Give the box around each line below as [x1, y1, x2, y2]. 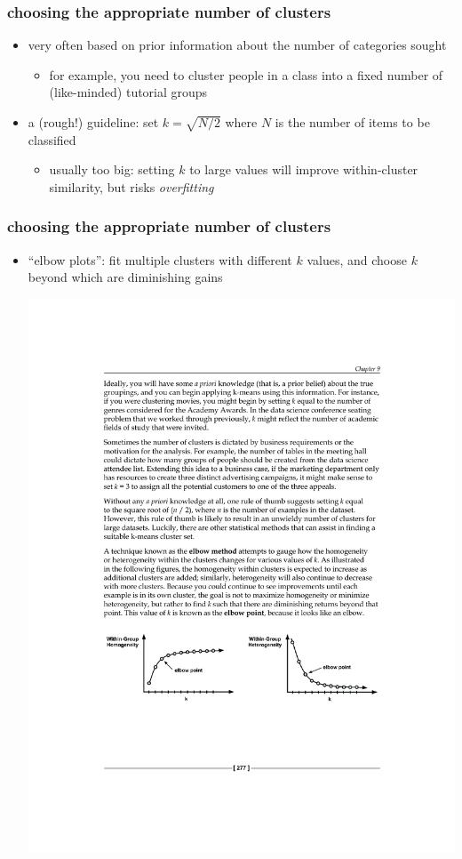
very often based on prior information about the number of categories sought [28, 36, 447, 54]
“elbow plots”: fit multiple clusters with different [28, 250, 292, 269]
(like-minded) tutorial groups [49, 83, 208, 101]
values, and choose [307, 250, 407, 269]
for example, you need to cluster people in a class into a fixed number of [49, 65, 443, 84]
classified [28, 130, 76, 149]
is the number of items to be [275, 113, 430, 131]
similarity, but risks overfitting [49, 177, 214, 196]
